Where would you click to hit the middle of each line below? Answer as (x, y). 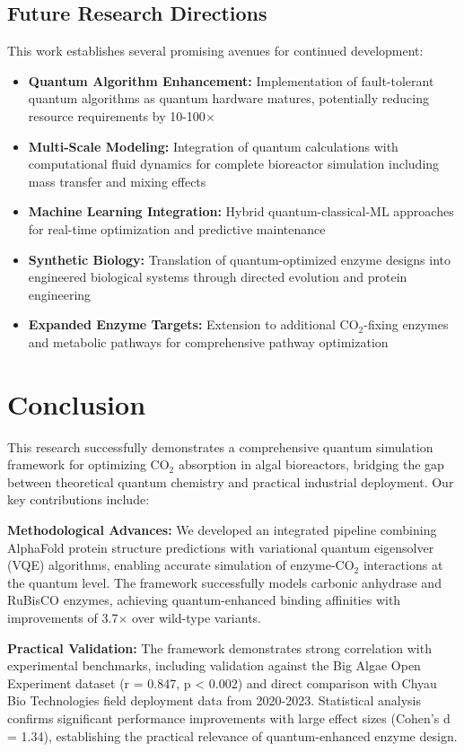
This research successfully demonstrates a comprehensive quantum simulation (220, 446)
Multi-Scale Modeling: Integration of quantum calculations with (213, 146)
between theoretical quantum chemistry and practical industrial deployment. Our (231, 481)
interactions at (403, 565)
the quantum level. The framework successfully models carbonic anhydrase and (224, 582)
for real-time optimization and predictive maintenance (177, 228)
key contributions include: (79, 499)
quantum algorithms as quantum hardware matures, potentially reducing (228, 98)
